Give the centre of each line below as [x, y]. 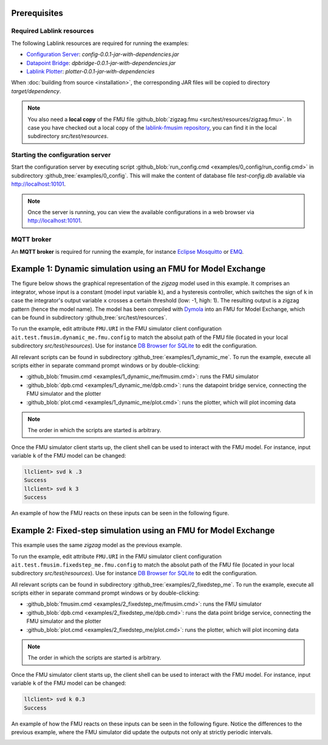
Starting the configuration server [61, 155]
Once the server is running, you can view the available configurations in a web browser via [141, 212]
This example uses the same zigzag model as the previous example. [97, 545]
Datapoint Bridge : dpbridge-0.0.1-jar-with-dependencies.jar [101, 63]
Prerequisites [37, 13]
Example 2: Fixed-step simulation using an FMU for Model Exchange [143, 530]
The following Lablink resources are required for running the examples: [100, 43]
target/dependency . [36, 91]
